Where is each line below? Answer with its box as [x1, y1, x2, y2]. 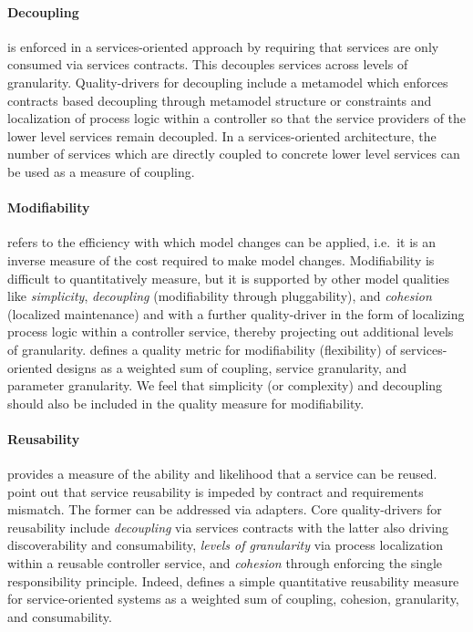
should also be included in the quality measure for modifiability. [7, 393, 365, 412]
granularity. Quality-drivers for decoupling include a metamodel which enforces [7, 72, 448, 91]
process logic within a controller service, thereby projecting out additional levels [7, 322, 454, 341]
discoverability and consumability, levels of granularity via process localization [7, 535, 444, 554]
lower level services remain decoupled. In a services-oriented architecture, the [7, 126, 437, 145]
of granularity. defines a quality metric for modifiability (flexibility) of [7, 339, 396, 358]
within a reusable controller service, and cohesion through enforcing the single [7, 554, 443, 573]
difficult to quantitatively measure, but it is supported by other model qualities [7, 268, 450, 287]
